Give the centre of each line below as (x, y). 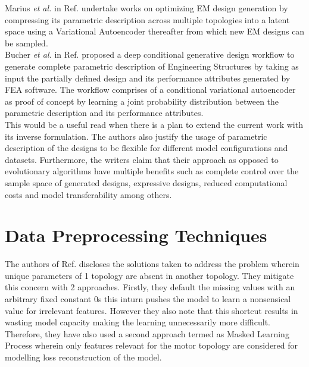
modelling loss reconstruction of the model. (83, 357)
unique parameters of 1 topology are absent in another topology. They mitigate (149, 275)
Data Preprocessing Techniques (136, 235)
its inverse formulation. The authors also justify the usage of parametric (136, 136)
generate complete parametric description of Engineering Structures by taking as (152, 66)
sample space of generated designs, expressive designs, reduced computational (146, 182)
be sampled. (26, 43)
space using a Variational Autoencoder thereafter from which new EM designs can (155, 31)
